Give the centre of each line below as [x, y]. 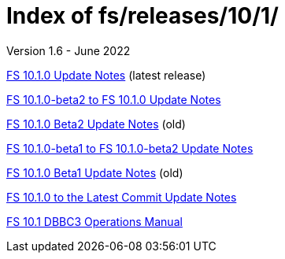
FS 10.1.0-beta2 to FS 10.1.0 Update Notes [114, 99]
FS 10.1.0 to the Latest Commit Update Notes [122, 197]
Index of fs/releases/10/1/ [142, 16]
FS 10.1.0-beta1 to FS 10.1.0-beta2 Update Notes [130, 148]
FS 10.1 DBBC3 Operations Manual [94, 221]
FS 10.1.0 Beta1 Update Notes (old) [95, 172]
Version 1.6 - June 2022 [68, 50]
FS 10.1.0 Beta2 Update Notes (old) [96, 124]
